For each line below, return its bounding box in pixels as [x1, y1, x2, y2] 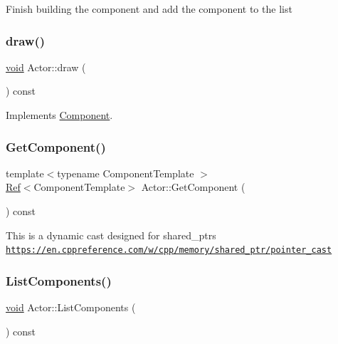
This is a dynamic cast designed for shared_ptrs [6, 227, 216, 242]
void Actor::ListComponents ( [6, 300, 136, 315]
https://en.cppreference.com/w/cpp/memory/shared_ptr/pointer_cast [6, 245, 332, 256]
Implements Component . [6, 108, 113, 122]
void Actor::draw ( [6, 59, 86, 74]
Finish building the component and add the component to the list [6, 1, 292, 16]
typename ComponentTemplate [57, 165, 194, 180]
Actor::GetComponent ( [141, 179, 245, 194]
